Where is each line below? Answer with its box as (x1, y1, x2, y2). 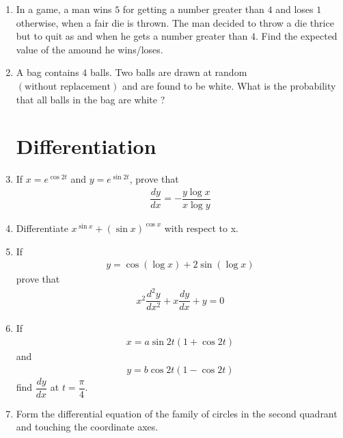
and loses (275, 2, 314, 16)
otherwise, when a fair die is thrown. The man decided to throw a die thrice (16, 15, 334, 29)
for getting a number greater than (122, 2, 264, 16)
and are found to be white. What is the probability (122, 78, 336, 92)
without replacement (25, 81, 111, 92)
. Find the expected (256, 29, 338, 43)
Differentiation (16, 132, 156, 160)
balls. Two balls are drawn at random (90, 65, 247, 79)
